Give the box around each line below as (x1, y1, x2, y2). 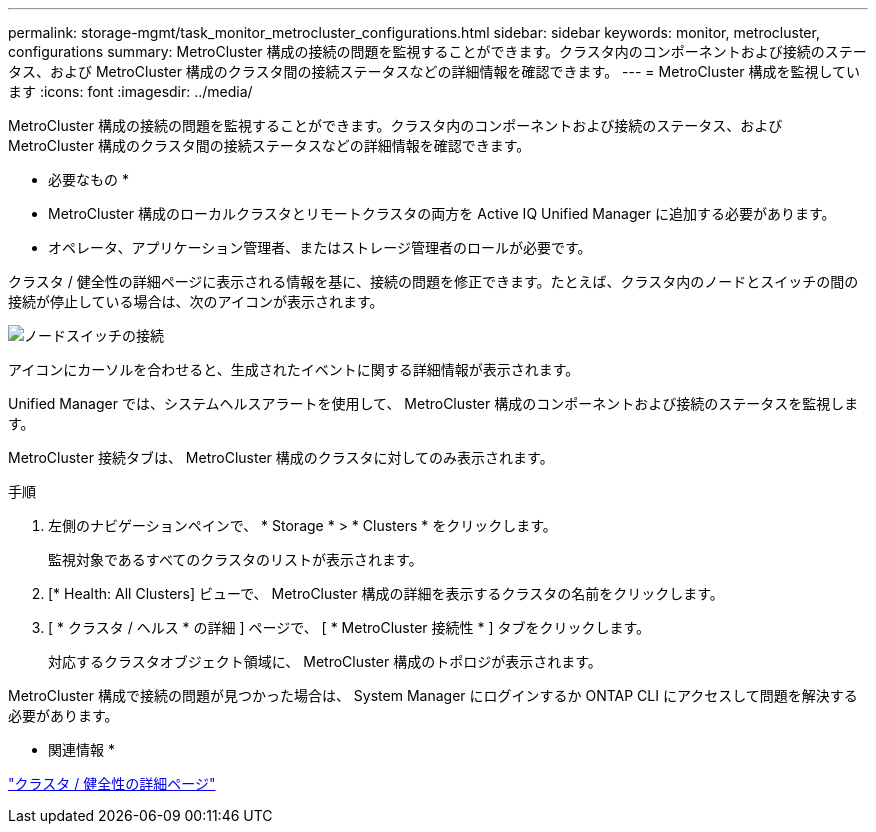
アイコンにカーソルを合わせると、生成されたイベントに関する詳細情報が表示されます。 (8, 361, 580, 378)
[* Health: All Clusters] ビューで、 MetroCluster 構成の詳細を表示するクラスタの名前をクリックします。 (48, 585, 724, 602)
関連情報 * (48, 741, 115, 758)
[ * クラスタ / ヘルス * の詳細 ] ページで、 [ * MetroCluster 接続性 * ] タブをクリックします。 (48, 619, 651, 636)
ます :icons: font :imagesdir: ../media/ (8, 83, 253, 100)
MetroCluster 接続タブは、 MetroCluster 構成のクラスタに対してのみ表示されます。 (8, 449, 554, 466)
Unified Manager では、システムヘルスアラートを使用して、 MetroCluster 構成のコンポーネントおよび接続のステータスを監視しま (8, 395, 859, 412)
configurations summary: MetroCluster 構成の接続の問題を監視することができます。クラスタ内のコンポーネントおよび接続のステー (8, 43, 867, 60)
